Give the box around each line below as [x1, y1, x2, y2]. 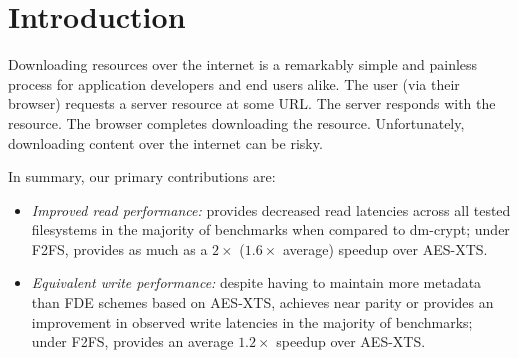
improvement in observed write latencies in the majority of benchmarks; [31, 311, 473, 332]
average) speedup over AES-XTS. [282, 238, 488, 259]
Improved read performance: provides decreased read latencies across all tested [31, 199, 511, 220]
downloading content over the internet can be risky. [8, 132, 323, 153]
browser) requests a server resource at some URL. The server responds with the [8, 93, 496, 114]
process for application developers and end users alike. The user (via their [8, 73, 460, 94]
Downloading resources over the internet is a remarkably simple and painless [8, 54, 478, 75]
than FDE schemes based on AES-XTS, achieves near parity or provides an [31, 292, 494, 313]
